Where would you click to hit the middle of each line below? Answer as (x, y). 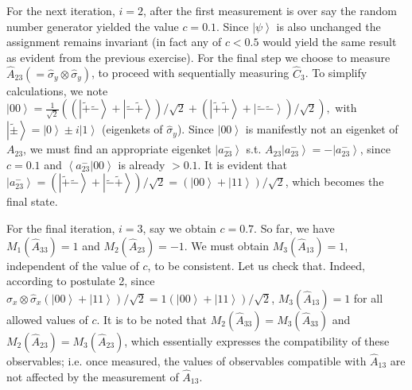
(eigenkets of (132, 129)
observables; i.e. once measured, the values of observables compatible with (187, 360)
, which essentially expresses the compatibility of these (257, 340)
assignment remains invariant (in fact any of (114, 42)
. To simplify (336, 73)
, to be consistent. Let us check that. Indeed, (256, 265)
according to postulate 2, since (81, 281)
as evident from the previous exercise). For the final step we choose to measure (198, 57)
